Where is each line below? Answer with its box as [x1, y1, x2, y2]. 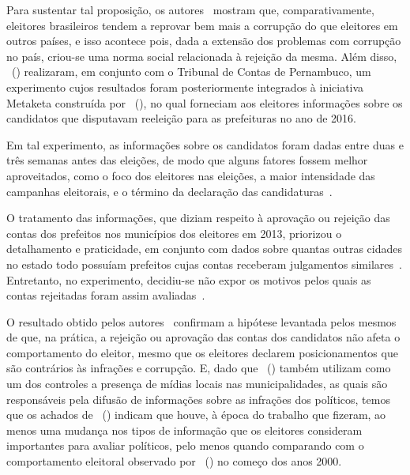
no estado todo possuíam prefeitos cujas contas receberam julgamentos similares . [6, 255, 402, 272]
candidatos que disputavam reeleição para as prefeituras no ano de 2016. [6, 110, 357, 126]
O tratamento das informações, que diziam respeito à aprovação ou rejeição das [6, 209, 390, 226]
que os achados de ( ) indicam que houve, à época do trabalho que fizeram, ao [6, 406, 386, 423]
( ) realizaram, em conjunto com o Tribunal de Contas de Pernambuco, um [11, 63, 371, 80]
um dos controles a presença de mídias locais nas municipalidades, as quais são [6, 375, 388, 392]
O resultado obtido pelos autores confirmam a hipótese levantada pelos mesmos [6, 313, 397, 330]
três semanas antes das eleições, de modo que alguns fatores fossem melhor [6, 152, 368, 168]
